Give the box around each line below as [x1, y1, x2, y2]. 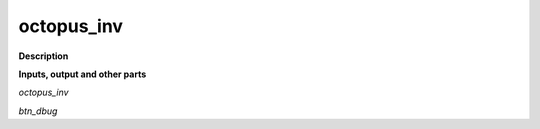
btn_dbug [18, 105, 58, 117]
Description [18, 50, 69, 62]
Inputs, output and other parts [18, 68, 147, 80]
